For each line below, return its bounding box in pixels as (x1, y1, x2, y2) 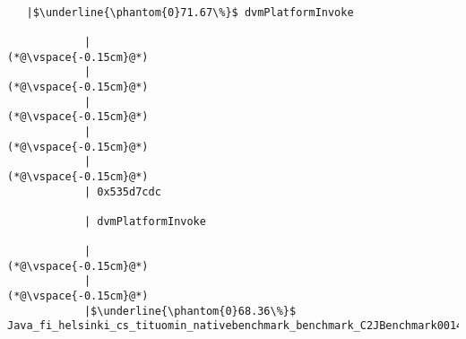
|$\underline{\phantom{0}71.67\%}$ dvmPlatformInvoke (26, 5, 354, 19)
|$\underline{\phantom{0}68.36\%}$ (83, 304, 297, 317)
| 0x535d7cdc (83, 185, 161, 198)
